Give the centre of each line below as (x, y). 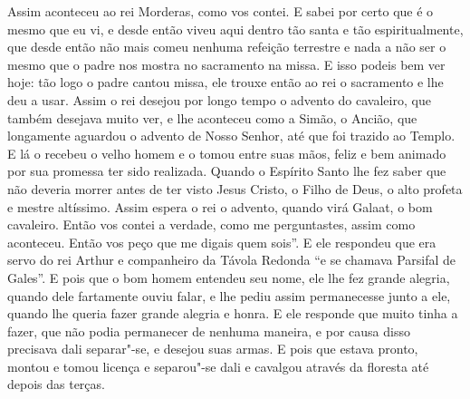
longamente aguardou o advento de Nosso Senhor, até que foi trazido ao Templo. (231, 136)
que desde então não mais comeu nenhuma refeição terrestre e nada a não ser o (227, 47)
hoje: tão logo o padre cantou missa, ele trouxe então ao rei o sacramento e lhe (225, 82)
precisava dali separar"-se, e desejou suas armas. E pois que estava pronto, (213, 349)
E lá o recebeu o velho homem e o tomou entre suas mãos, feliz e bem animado (227, 153)
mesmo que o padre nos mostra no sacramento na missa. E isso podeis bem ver (226, 64)
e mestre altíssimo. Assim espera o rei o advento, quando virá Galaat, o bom (220, 206)
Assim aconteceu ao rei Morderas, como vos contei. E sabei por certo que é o (221, 11)
